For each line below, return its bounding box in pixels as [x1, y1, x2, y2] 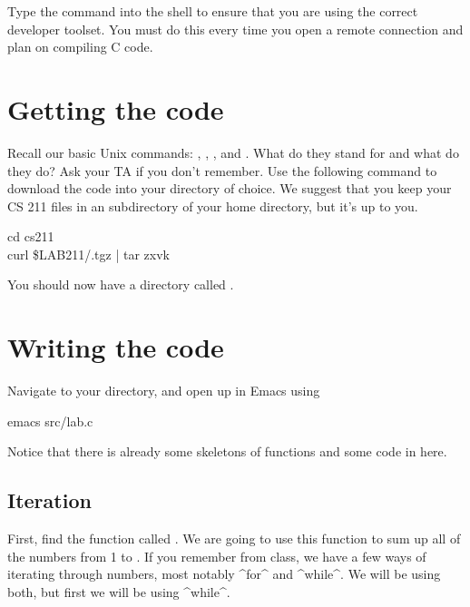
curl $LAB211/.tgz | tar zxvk [7, 244, 170, 263]
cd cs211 [7, 227, 54, 246]
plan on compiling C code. [7, 37, 153, 56]
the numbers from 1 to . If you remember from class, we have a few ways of [7, 546, 426, 565]
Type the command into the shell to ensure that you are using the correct [7, 2, 418, 20]
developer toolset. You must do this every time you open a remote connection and [7, 19, 464, 38]
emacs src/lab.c [7, 411, 93, 430]
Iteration [7, 486, 92, 514]
